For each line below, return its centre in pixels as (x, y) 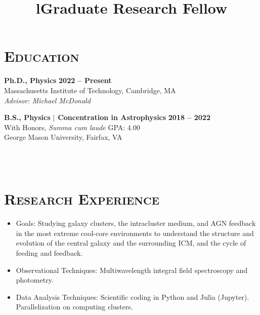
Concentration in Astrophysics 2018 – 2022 (134, 117)
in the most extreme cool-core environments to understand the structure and (135, 233)
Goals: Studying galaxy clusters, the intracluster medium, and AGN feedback (136, 223)
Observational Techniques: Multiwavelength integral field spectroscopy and (132, 270)
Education (42, 56)
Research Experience (82, 199)
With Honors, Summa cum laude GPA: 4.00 (72, 127)
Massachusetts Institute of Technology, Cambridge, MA (90, 90)
